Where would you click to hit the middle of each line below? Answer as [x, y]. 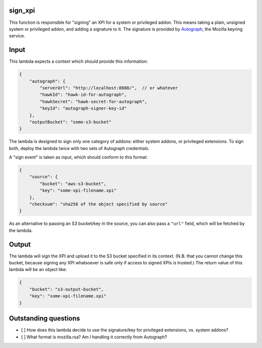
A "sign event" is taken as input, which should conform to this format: [78, 157]
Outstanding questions [44, 319]
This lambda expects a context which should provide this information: [78, 61]
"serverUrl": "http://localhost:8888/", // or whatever [109, 88]
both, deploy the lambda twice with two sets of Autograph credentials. [79, 148]
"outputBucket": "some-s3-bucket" [70, 122]
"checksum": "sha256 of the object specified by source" [98, 204]
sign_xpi [22, 10]
